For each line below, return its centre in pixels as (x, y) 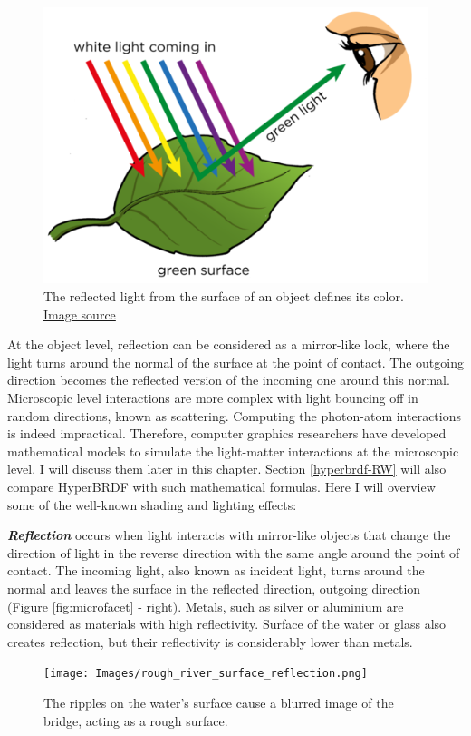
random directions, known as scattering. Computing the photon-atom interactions (234, 415)
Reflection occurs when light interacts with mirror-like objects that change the (229, 535)
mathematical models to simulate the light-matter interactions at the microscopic (233, 451)
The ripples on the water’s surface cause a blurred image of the (219, 702)
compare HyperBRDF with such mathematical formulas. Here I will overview (221, 486)
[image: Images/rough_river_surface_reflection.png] (206, 674)
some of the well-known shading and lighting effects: (152, 504)
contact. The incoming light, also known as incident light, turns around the (216, 570)
